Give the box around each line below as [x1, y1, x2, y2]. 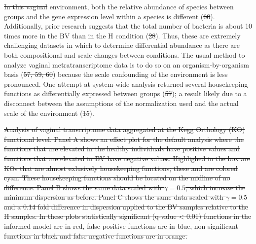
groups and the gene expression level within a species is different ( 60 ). [4, 11, 215, 21]
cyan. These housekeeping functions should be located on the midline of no [4, 173, 230, 183]
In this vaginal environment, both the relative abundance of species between [4, 1, 234, 11]
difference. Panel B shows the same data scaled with [4, 182, 162, 192]
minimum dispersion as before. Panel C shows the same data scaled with [4, 192, 223, 202]
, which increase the [185, 182, 246, 192]
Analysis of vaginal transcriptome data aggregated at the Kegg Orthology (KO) [4, 124, 245, 135]
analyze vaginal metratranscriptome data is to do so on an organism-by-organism [4, 59, 249, 70]
